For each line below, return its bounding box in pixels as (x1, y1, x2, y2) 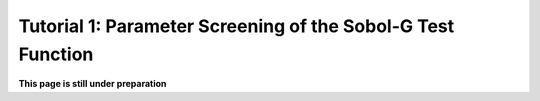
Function (18, 43, 94, 65)
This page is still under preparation (18, 78, 167, 90)
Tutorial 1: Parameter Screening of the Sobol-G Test (18, 15, 455, 37)
